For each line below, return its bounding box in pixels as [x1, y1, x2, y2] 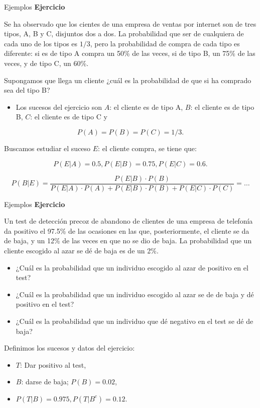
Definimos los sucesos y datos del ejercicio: [4, 343, 135, 353]
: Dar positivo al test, [20, 359, 86, 370]
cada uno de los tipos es [4, 38, 78, 48]
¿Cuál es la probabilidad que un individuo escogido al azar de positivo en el [16, 262, 248, 273]
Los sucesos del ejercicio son [16, 101, 102, 112]
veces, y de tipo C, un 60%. [4, 57, 89, 68]
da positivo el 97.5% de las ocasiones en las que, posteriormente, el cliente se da [4, 225, 249, 236]
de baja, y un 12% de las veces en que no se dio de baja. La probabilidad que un [4, 235, 252, 246]
